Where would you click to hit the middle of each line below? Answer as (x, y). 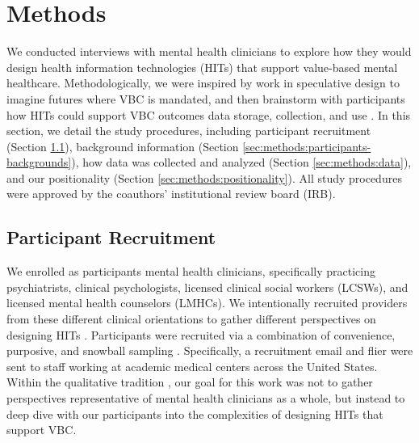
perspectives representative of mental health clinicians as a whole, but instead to (206, 398)
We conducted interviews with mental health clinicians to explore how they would (209, 51)
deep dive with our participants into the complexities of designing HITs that (195, 413)
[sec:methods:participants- (307, 146)
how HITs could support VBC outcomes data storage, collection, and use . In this (209, 114)
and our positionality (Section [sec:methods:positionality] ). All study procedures (204, 177)
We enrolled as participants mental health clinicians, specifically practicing (191, 271)
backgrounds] (39, 162)
